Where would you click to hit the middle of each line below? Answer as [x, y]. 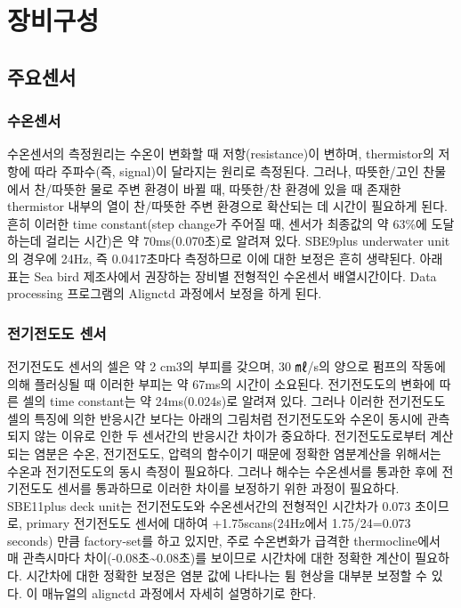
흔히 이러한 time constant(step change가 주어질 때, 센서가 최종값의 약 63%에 [217, 223]
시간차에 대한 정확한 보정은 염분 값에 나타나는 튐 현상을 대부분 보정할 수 [226, 576]
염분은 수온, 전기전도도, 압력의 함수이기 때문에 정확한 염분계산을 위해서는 [238, 453]
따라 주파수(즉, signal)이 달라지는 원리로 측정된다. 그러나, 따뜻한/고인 [226, 170]
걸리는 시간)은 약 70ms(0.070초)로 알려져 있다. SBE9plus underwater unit [248, 241]
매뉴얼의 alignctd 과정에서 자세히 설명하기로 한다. [179, 592]
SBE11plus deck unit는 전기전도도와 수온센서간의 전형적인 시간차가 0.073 [209, 505]
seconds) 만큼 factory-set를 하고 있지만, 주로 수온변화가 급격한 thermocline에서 [224, 540]
